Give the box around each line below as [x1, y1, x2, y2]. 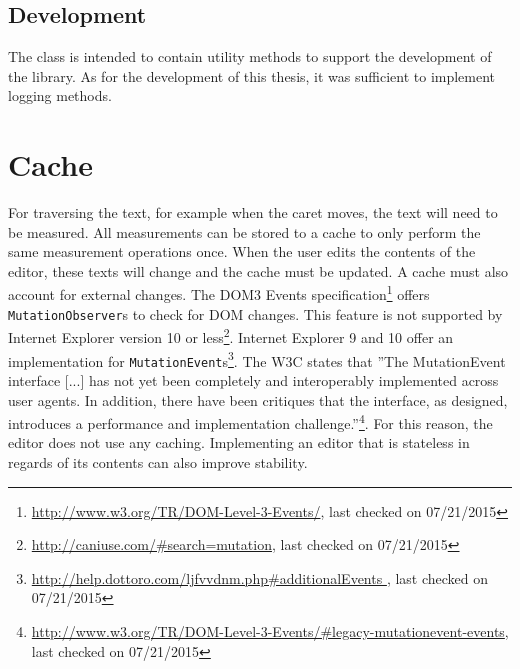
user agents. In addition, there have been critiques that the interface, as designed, [8, 389, 508, 410]
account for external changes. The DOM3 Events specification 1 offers [8, 281, 430, 305]
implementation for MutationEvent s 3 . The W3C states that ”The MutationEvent [8, 347, 506, 371]
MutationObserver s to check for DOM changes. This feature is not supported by [8, 303, 503, 324]
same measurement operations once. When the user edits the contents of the [8, 241, 476, 262]
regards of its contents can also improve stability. [8, 451, 308, 472]
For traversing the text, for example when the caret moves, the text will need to [8, 202, 498, 223]
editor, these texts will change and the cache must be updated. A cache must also [8, 260, 509, 281]
